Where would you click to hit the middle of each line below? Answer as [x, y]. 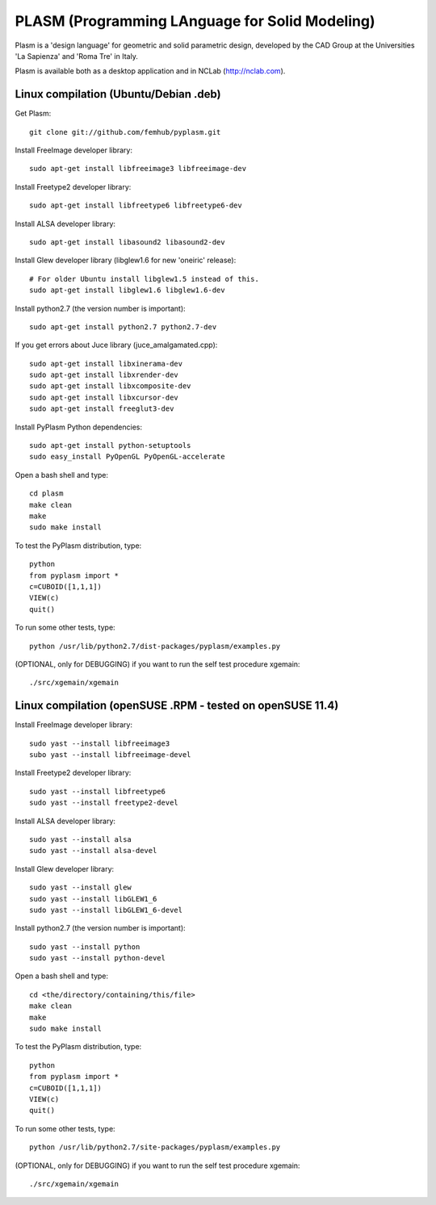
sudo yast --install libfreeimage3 [100, 743]
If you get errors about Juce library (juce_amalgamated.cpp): [116, 345]
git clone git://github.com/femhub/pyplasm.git [125, 132]
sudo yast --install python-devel [97, 958]
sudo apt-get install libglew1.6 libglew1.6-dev [127, 290]
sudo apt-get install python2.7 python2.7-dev [123, 326]
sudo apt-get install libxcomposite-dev [110, 386]
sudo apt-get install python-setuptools [110, 446]
